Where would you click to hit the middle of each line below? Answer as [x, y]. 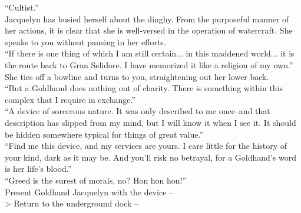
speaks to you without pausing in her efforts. [85, 41]
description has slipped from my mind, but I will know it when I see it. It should [150, 122]
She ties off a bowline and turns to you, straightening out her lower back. [137, 76]
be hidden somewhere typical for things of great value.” [104, 134]
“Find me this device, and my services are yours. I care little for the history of [146, 146]
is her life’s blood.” [38, 169]
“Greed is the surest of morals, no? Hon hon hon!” [96, 180]
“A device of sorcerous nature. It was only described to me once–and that [138, 111]
